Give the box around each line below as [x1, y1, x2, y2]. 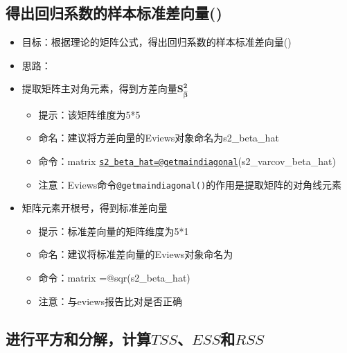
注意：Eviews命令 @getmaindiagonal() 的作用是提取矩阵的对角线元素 [38, 177, 342, 191]
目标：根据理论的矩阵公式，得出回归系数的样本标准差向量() [21, 35, 292, 49]
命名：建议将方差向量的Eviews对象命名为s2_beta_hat [38, 130, 279, 145]
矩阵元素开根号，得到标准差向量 [21, 200, 168, 215]
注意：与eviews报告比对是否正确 [38, 293, 182, 308]
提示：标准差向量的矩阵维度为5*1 [38, 223, 189, 238]
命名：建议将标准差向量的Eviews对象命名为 [38, 247, 233, 261]
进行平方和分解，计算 [6, 327, 151, 349]
